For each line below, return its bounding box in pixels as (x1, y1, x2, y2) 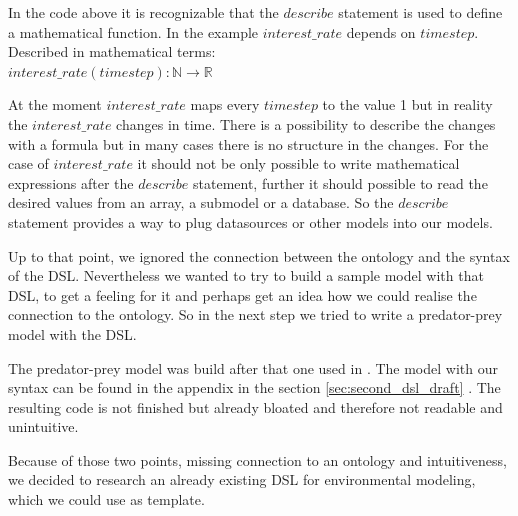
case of (8, 153, 49, 174)
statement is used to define (338, 2, 503, 22)
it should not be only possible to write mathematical (137, 153, 460, 174)
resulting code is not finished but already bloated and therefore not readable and (8, 396, 503, 417)
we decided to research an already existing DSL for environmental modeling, (8, 469, 476, 490)
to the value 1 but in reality (322, 94, 493, 115)
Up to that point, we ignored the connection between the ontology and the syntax (8, 245, 510, 266)
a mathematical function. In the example (8, 21, 259, 42)
